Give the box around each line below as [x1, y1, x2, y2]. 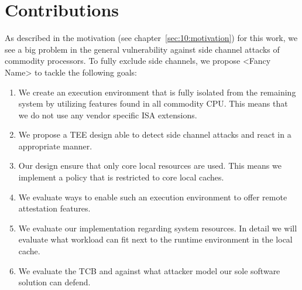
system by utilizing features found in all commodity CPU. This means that [18, 97, 288, 110]
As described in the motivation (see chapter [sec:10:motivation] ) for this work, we [5, 32, 298, 44]
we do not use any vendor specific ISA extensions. [18, 108, 197, 121]
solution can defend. [18, 276, 91, 288]
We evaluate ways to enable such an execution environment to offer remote [18, 190, 287, 203]
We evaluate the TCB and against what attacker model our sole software [18, 264, 280, 277]
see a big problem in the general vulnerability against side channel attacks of [5, 43, 280, 55]
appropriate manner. [18, 139, 92, 152]
